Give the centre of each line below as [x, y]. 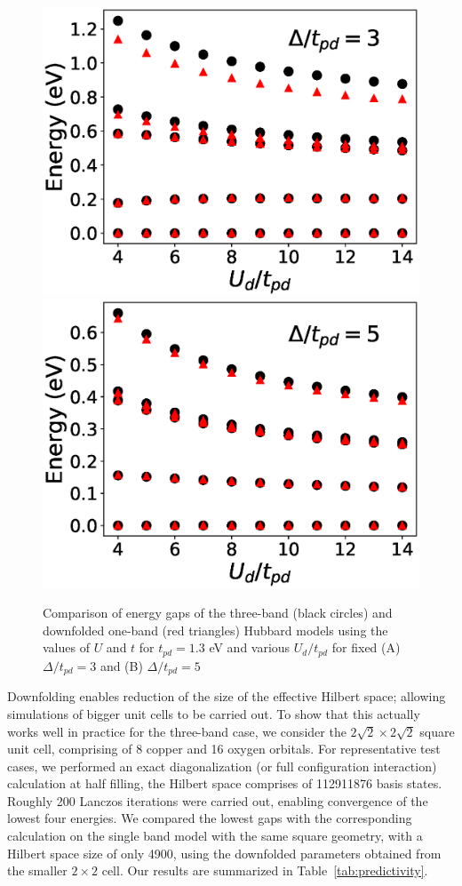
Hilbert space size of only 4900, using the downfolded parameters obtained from [224, 853]
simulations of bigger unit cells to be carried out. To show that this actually [214, 713]
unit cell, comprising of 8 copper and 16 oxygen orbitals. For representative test [224, 749]
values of [66, 647]
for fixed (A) [366, 647]
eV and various [250, 647]
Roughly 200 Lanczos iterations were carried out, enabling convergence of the [218, 800]
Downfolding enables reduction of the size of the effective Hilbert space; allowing [227, 696]
